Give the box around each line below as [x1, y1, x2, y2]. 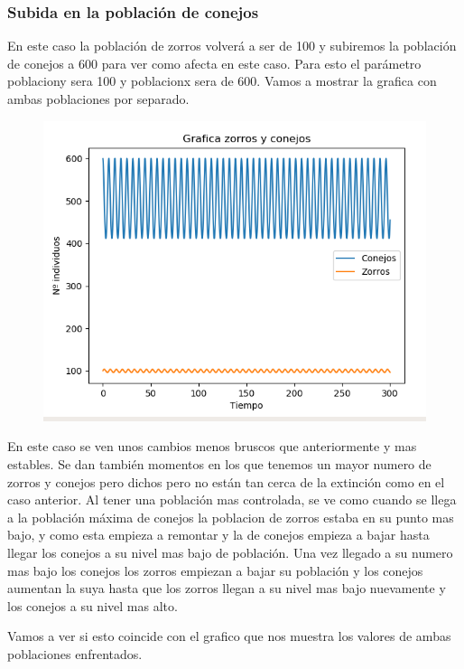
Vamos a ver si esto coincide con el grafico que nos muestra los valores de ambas [7, 627, 451, 645]
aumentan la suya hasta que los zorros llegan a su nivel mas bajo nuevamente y [7, 579, 446, 598]
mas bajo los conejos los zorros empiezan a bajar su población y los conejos [7, 561, 423, 579]
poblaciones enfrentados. [7, 645, 143, 663]
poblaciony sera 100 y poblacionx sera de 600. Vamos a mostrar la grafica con [7, 71, 437, 90]
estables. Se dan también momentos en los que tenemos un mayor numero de [7, 455, 432, 474]
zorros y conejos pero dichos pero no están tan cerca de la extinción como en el [7, 472, 445, 491]
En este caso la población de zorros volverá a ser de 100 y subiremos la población [7, 36, 457, 55]
